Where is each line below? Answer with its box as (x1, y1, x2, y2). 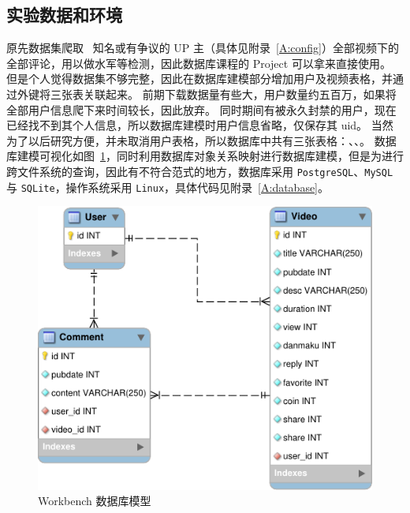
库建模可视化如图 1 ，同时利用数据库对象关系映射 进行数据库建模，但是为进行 (6, 148, 404, 164)
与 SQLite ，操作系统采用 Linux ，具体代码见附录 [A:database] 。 (6, 178, 330, 195)
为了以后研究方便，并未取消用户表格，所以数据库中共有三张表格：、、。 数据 (6, 132, 397, 148)
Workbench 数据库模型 (38, 492, 151, 509)
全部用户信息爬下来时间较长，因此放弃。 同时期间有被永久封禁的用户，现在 (6, 101, 397, 118)
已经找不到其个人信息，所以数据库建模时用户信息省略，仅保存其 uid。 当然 (6, 117, 393, 133)
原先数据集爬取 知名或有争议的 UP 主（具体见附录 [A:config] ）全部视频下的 (6, 39, 399, 56)
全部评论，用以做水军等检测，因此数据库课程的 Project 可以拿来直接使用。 (6, 54, 391, 71)
